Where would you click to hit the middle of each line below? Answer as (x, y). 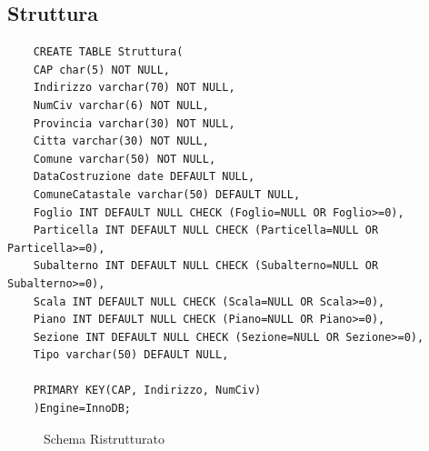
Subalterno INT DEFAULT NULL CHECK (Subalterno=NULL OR (206, 266)
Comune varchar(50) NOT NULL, (125, 159)
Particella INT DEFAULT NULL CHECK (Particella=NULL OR (206, 231)
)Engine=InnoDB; (82, 409)
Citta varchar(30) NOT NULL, (121, 141)
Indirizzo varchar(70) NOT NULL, (134, 88)
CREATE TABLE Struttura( (108, 52)
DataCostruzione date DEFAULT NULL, (144, 177)
